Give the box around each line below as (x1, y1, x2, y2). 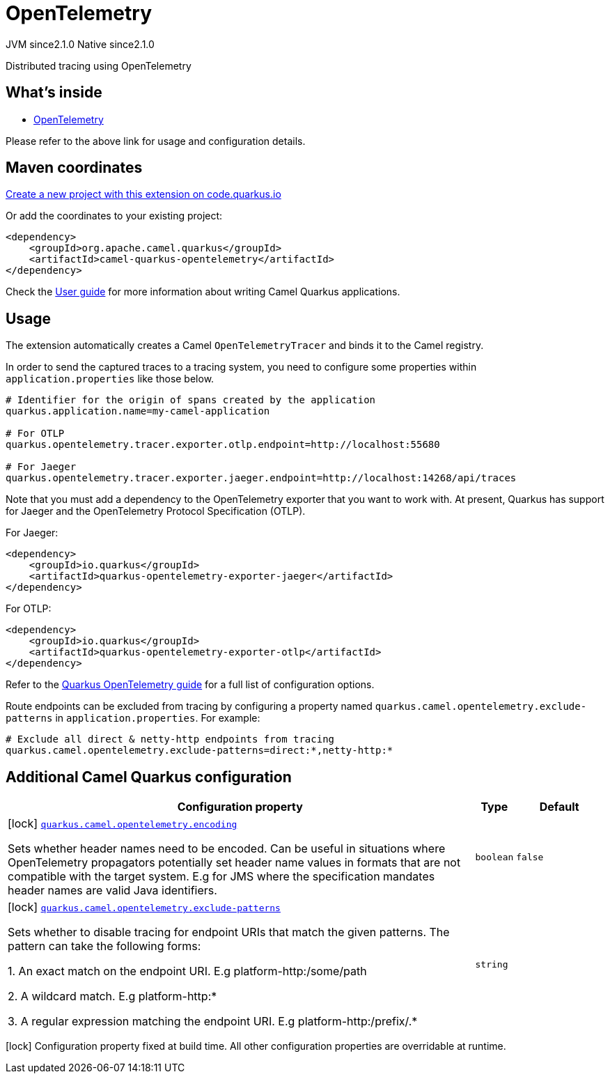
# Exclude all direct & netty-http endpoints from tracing (6, 733, 335, 745)
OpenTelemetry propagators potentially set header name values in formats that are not (8, 855, 461, 870)
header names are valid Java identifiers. (8, 883, 217, 898)
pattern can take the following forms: (8, 939, 201, 954)
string (475, 958, 508, 970)
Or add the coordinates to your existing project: (6, 210, 223, 222)
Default (539, 800, 579, 814)
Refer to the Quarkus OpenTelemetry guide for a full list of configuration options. (6, 678, 375, 691)
